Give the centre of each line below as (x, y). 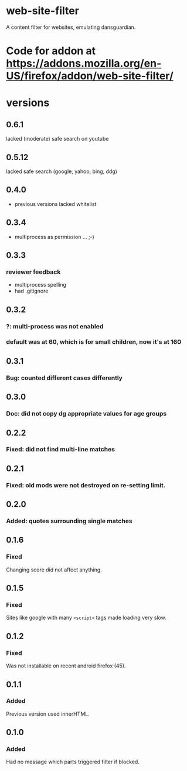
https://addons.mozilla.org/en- (84, 64)
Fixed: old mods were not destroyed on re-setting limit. (86, 485)
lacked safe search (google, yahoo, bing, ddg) (62, 171)
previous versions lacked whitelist (55, 204)
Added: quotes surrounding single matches (69, 521)
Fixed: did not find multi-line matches (61, 450)
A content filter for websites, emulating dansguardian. (71, 27)
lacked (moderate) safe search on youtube (57, 139)
